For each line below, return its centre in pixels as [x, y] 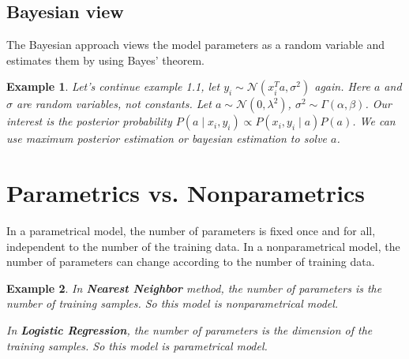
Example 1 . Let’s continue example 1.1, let [113, 86]
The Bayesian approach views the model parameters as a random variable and [195, 45]
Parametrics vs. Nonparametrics [186, 193]
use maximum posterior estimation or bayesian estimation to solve [167, 138]
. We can [374, 121]
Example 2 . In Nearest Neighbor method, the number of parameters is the [194, 288]
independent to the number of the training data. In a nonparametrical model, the [203, 246]
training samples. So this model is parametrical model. [137, 345]
